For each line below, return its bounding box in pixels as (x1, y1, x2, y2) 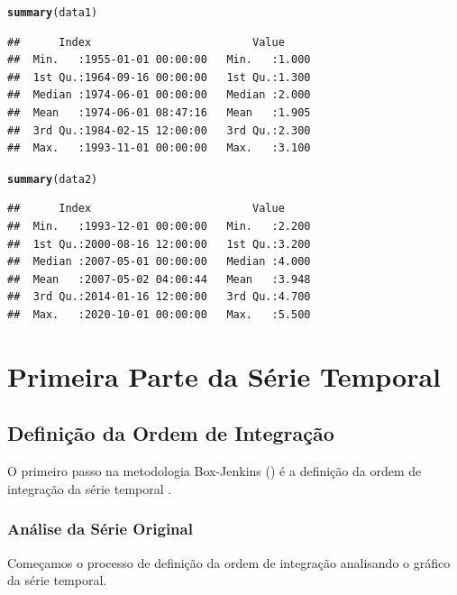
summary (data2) (7, 172, 98, 186)
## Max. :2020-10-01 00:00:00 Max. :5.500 (7, 308, 311, 322)
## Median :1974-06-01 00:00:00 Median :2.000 (7, 88, 311, 102)
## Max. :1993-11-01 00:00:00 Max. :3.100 (7, 142, 311, 155)
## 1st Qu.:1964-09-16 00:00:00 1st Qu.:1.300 (7, 70, 311, 84)
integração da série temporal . (7, 479, 172, 498)
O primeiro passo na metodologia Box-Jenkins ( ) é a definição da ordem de (7, 462, 422, 481)
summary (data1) (7, 6, 98, 19)
